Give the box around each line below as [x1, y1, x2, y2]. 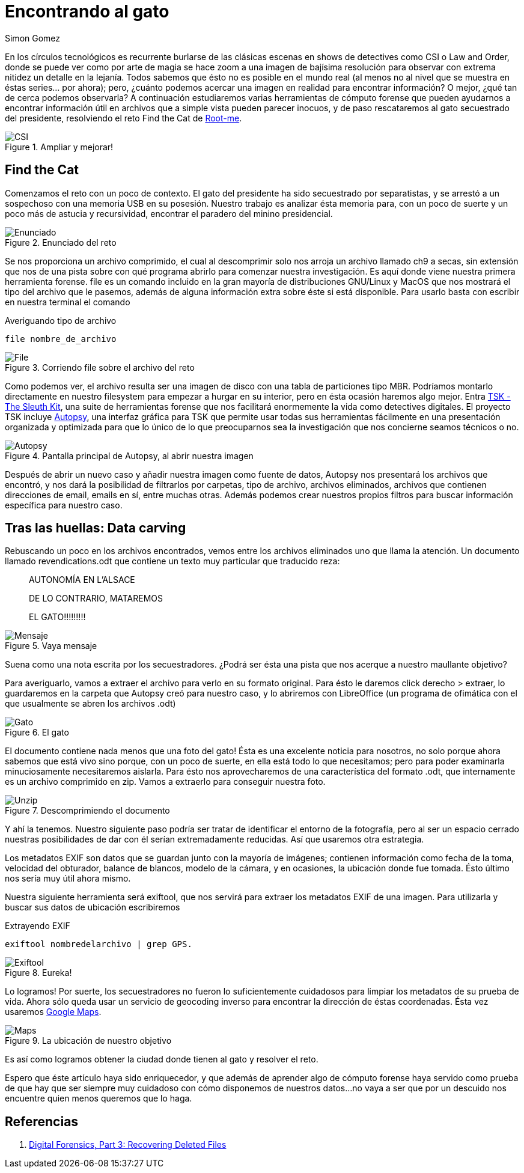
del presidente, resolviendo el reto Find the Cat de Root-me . [5, 112, 242, 123]
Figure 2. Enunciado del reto [5, 237, 117, 248]
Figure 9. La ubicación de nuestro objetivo [5, 1035, 172, 1046]
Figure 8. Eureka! [5, 967, 72, 978]
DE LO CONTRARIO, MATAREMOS [29, 593, 163, 604]
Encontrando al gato [5, 1, 169, 22]
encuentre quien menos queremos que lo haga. [5, 1093, 192, 1104]
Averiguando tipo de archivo [5, 315, 117, 326]
